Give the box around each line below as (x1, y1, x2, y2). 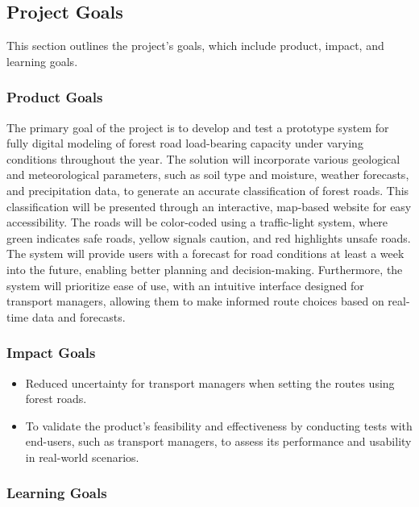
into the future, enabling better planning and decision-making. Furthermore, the (6, 260, 403, 277)
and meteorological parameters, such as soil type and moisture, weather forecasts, (6, 166, 409, 183)
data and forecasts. (31, 308, 126, 325)
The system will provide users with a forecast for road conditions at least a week (6, 245, 404, 262)
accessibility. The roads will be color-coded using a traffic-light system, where (6, 214, 388, 231)
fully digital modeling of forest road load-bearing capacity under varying (6, 135, 363, 152)
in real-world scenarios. (25, 448, 139, 465)
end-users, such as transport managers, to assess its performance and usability (25, 433, 412, 450)
